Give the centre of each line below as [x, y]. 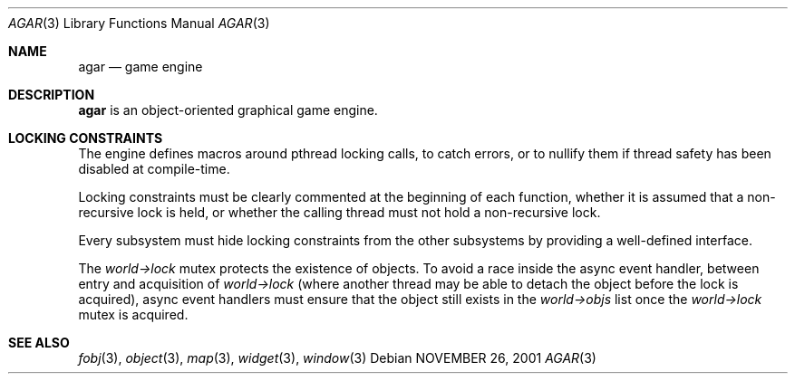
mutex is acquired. [133, 314]
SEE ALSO [39, 343]
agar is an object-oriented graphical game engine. [228, 110]
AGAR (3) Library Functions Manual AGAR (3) [139, 23]
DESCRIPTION [52, 95]
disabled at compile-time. [154, 169]
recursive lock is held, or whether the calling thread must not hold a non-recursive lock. [339, 212]
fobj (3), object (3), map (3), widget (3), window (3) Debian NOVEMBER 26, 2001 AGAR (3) [337, 358]
